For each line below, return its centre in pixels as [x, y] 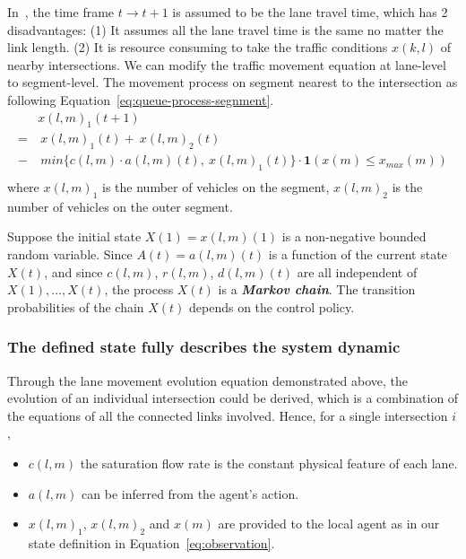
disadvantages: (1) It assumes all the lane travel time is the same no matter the [225, 29]
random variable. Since [70, 254]
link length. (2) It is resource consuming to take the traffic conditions [198, 47]
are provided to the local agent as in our [329, 524]
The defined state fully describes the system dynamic [204, 347]
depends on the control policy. [272, 306]
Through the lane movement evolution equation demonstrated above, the [207, 380]
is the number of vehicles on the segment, [216, 187]
